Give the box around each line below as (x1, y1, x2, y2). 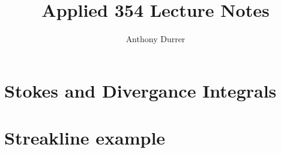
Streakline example (4, 125, 166, 150)
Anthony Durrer (125, 33, 186, 45)
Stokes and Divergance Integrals (4, 78, 277, 102)
